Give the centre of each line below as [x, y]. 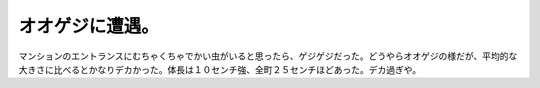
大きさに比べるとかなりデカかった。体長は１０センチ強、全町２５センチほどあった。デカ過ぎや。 [220, 69]
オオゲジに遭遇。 [89, 26]
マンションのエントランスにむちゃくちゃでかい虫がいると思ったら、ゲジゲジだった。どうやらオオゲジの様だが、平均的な [268, 56]
